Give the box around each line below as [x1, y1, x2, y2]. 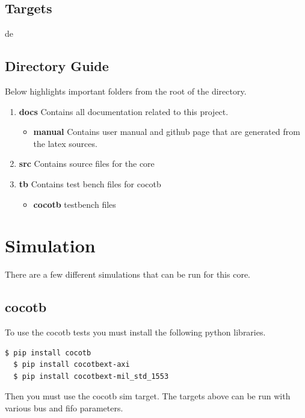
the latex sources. [33, 137, 97, 149]
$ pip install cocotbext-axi [13, 360, 130, 369]
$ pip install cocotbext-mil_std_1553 [13, 372, 169, 381]
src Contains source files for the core [19, 157, 155, 170]
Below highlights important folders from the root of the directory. [5, 85, 247, 97]
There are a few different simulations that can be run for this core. [5, 268, 251, 281]
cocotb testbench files [33, 198, 116, 210]
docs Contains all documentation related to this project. [19, 105, 229, 117]
